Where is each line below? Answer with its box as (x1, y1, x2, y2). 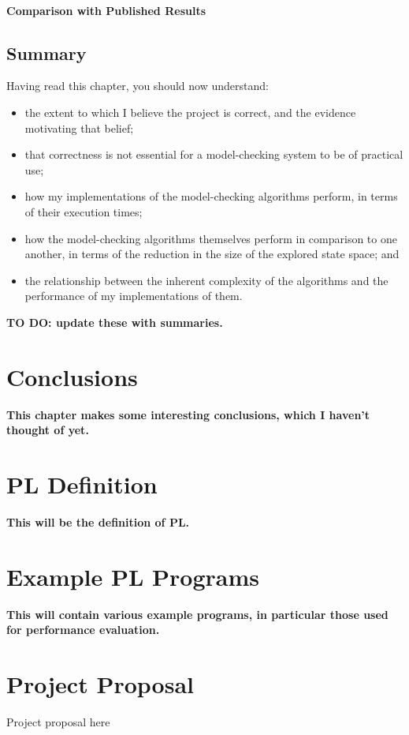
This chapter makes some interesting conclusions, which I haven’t (6, 406, 370, 422)
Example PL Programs (6, 560, 259, 592)
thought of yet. (6, 422, 89, 438)
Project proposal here (6, 713, 110, 729)
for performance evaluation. (6, 621, 160, 638)
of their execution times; (24, 203, 143, 219)
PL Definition (6, 468, 158, 501)
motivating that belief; (24, 119, 134, 136)
